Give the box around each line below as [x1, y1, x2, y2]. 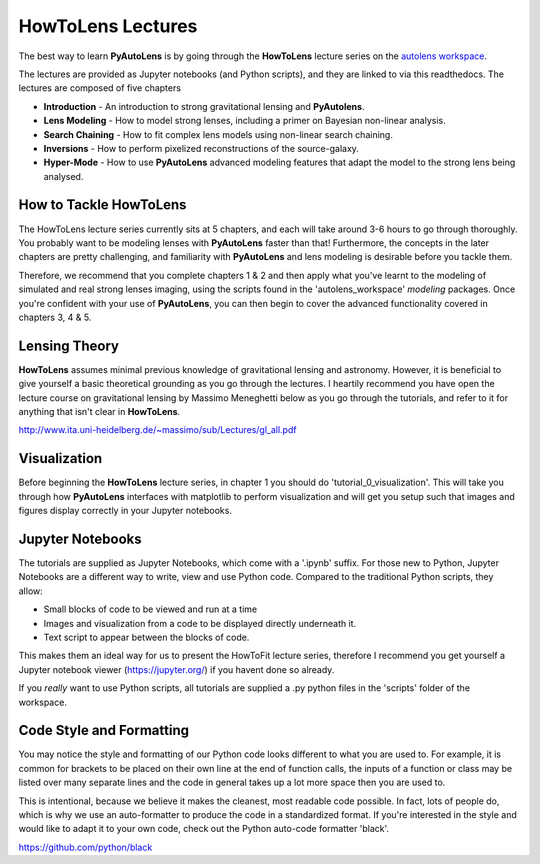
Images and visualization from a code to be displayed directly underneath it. [43, 617, 357, 629]
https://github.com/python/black [18, 841, 153, 853]
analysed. [43, 170, 84, 182]
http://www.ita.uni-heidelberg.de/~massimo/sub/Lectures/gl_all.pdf [18, 424, 297, 436]
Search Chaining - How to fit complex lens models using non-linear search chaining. [43, 128, 394, 140]
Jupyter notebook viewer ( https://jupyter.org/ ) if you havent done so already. [18, 663, 335, 675]
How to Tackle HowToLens [18, 196, 187, 214]
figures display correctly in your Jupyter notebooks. [18, 505, 232, 517]
